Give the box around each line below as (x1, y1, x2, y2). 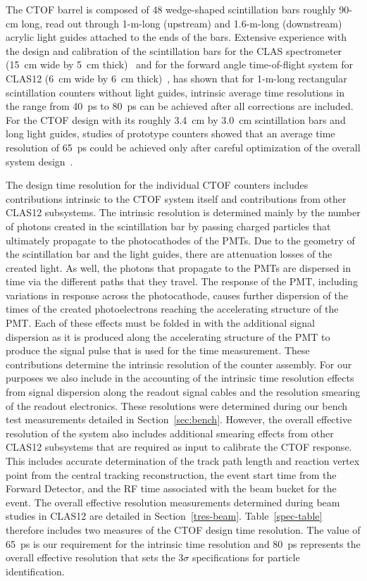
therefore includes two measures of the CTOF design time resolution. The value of (6, 522, 361, 537)
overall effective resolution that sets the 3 (6, 550, 184, 565)
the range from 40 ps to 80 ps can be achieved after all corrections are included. (6, 99, 354, 113)
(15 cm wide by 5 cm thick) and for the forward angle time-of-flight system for (6, 57, 354, 72)
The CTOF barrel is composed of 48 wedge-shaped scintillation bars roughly (6, 2, 336, 16)
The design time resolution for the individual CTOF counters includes (6, 177, 309, 192)
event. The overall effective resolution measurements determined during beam (6, 494, 340, 509)
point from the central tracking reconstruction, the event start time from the (6, 467, 337, 482)
